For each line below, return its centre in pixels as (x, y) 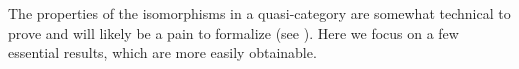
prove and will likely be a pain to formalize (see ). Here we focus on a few (233, 32)
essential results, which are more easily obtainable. (162, 52)
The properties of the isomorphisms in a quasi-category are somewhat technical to (259, 13)
